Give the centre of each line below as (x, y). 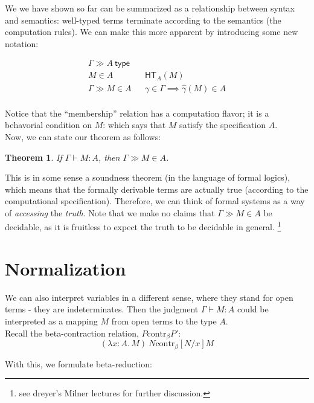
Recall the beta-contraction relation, (72, 333)
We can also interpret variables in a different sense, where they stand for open (149, 297)
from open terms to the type (164, 321)
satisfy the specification (223, 125)
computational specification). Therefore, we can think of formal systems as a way (155, 201)
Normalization (66, 268)
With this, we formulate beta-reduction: (79, 363)
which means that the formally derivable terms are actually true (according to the (157, 189)
